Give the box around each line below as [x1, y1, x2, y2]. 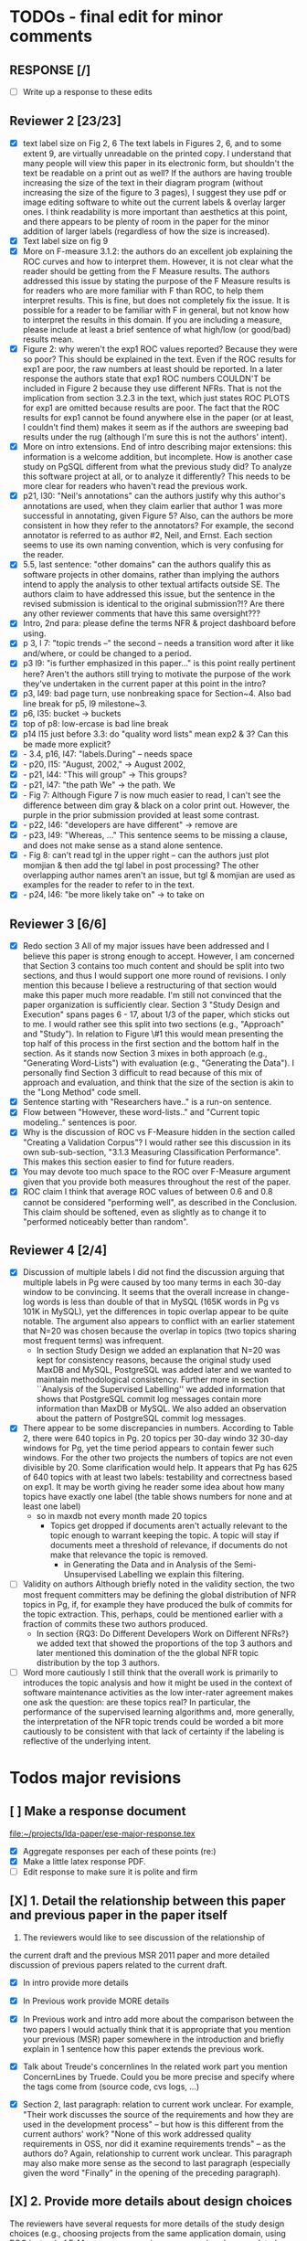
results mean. [22, 334, 75, 345]
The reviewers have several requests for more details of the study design [9, 2218, 285, 2229]
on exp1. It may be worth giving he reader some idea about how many [22, 1482, 285, 1492]
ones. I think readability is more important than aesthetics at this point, [22, 206, 288, 217]
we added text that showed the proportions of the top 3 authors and [36, 1638, 292, 1649]
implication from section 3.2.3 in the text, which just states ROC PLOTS [22, 393, 291, 404]
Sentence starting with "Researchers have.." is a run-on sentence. [22, 1097, 272, 1108]
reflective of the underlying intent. [22, 1735, 152, 1747]
